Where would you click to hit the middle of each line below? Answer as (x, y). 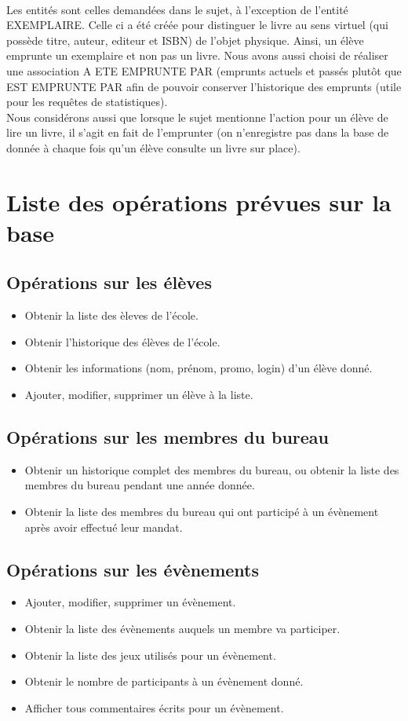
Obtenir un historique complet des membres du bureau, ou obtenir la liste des (212, 469)
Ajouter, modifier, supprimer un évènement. (130, 602)
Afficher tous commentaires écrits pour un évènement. (154, 707)
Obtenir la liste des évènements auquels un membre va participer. (182, 629)
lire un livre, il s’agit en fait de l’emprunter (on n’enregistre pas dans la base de (198, 132)
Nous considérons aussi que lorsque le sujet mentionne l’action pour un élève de (197, 117)
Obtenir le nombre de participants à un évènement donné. (164, 681)
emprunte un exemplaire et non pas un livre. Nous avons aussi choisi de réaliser (197, 55)
